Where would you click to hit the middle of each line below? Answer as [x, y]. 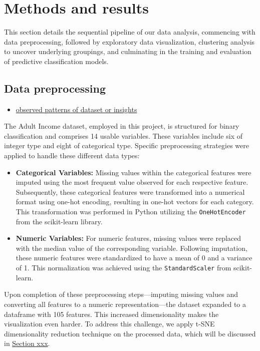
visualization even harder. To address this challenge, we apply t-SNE [109, 324]
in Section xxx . [27, 343]
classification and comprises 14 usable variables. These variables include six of [123, 135]
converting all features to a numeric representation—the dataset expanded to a [125, 304]
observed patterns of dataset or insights [76, 109]
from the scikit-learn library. [59, 221]
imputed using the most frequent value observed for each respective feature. [132, 182]
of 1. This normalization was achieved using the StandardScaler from [123, 268]
